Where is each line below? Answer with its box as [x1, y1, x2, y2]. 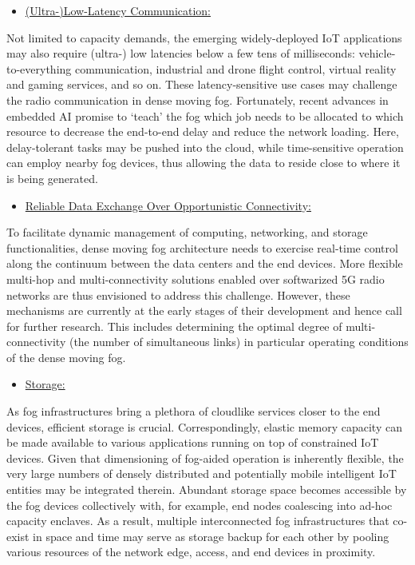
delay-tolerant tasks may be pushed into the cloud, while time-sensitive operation [6, 138, 404, 155]
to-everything [6, 60, 72, 77]
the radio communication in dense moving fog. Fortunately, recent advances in [6, 91, 389, 108]
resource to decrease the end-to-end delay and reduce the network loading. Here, [6, 123, 399, 140]
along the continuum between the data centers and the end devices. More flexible [6, 255, 403, 272]
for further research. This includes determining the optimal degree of [6, 317, 342, 334]
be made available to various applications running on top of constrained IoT [6, 434, 379, 451]
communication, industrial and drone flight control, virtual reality [74, 60, 397, 77]
